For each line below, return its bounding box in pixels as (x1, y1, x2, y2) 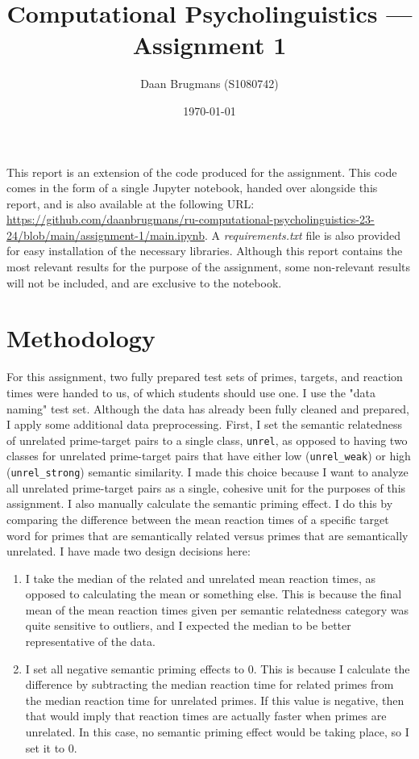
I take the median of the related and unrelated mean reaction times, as (25, 569, 376, 586)
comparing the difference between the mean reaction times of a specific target (6, 510, 389, 527)
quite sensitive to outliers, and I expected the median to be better (25, 617, 351, 634)
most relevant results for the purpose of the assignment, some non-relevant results (6, 258, 410, 275)
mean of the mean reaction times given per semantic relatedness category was (25, 601, 409, 618)
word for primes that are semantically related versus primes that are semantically (6, 526, 409, 543)
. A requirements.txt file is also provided (204, 226, 401, 243)
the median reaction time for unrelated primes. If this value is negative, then (25, 691, 404, 708)
